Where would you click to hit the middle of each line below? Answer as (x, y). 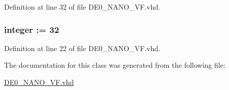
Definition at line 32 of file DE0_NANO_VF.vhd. (82, 7)
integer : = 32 (32, 29)
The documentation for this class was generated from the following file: (115, 65)
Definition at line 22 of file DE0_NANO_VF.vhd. (82, 48)
